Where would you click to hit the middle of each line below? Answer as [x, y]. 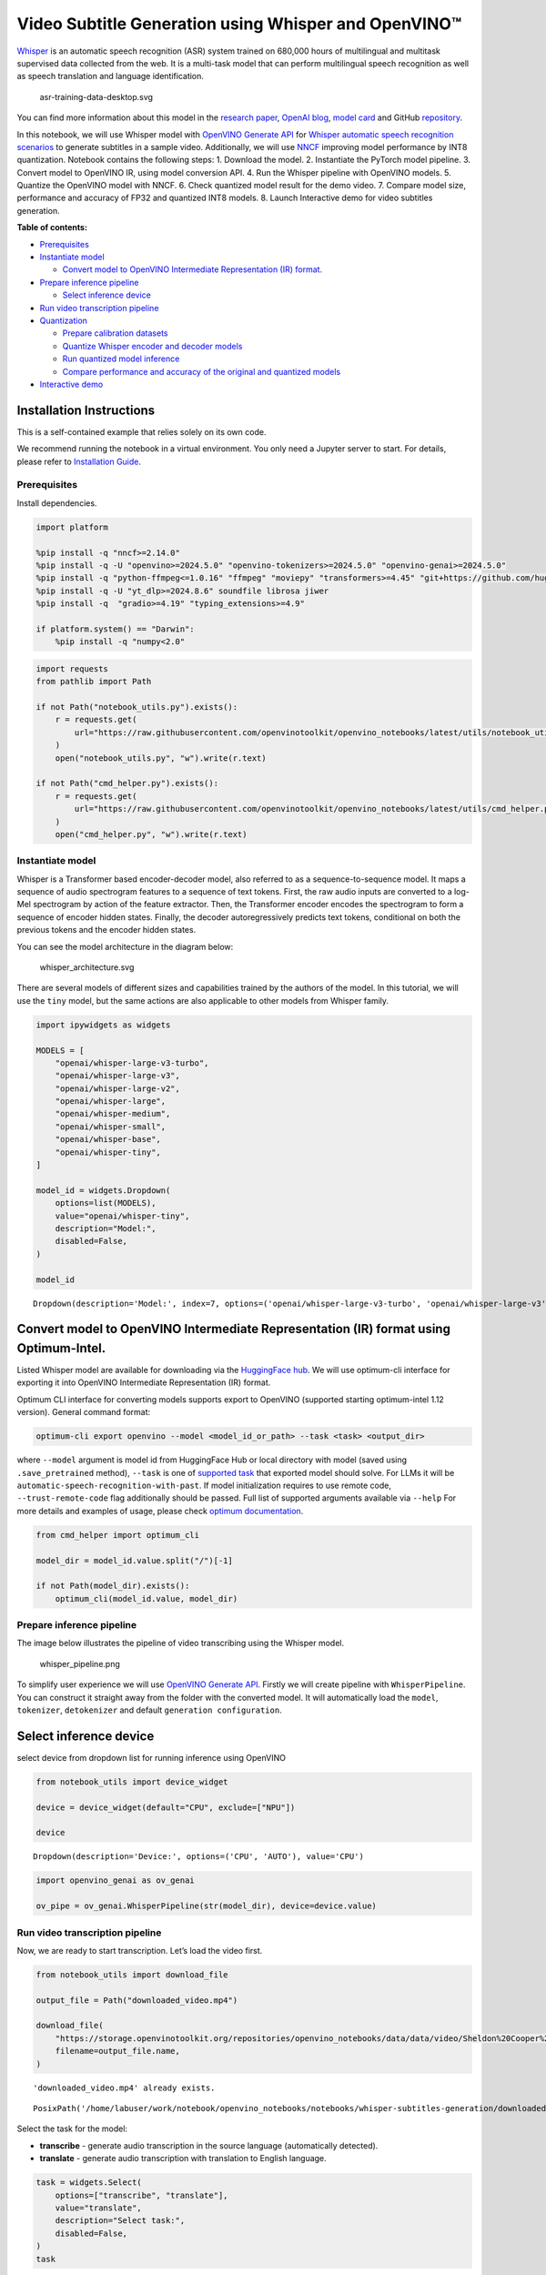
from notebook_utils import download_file [132, 1974]
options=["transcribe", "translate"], [142, 2195]
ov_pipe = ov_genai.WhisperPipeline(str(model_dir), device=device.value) [207, 1906]
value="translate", [99, 2208]
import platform [72, 527]
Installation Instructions [86, 410]
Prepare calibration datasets [115, 333]
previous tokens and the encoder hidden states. [106, 930]
